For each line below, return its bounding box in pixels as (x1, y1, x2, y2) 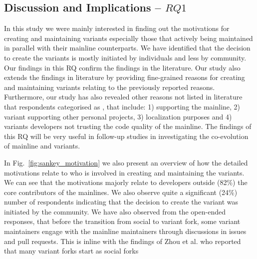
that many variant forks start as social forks (4, 245, 139, 256)
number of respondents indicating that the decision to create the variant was (4, 196, 239, 207)
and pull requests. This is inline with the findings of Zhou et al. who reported (4, 235, 241, 246)
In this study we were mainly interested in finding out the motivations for (4, 23, 230, 33)
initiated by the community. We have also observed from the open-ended (4, 206, 226, 216)
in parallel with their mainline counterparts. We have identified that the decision (4, 42, 251, 53)
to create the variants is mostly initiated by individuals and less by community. (4, 52, 247, 62)
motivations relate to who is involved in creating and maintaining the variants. (4, 167, 245, 177)
